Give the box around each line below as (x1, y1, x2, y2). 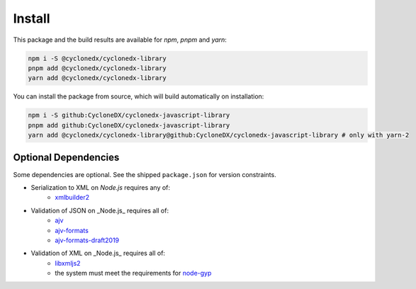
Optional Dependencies (13, 152, 120, 164)
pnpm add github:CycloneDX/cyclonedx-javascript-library (28, 121, 230, 129)
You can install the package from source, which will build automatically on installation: (13, 92, 264, 101)
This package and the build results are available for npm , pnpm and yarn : (13, 35, 227, 44)
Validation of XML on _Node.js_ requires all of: (30, 249, 166, 258)
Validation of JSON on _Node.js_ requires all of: (30, 206, 169, 215)
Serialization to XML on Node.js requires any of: (30, 183, 170, 191)
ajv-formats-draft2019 (55, 236, 120, 244)
